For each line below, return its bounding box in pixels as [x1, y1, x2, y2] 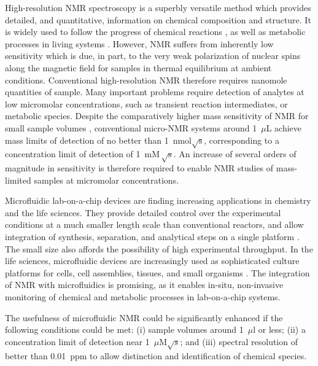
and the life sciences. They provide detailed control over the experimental [5, 206, 281, 219]
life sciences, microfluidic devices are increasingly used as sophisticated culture [5, 254, 300, 267]
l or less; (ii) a [253, 323, 306, 336]
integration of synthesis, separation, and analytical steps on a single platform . [5, 230, 300, 243]
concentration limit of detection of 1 [5, 147, 141, 160]
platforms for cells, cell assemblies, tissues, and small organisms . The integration [5, 266, 310, 279]
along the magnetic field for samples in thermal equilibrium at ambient [5, 61, 272, 74]
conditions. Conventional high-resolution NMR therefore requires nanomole [5, 73, 287, 86]
